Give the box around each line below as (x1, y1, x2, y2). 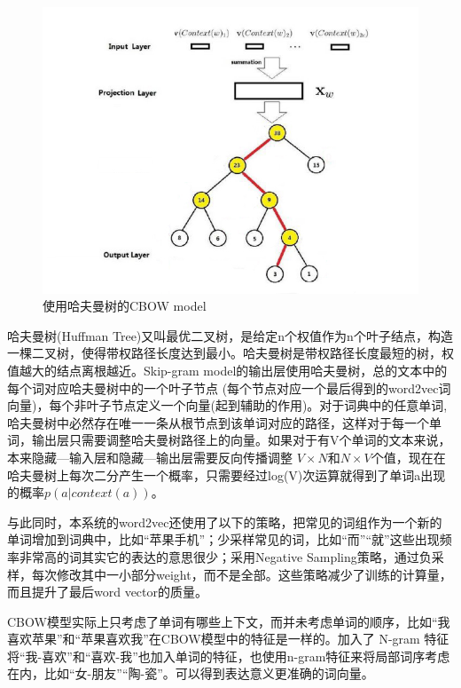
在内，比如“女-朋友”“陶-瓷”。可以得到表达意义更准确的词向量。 (7, 664, 374, 683)
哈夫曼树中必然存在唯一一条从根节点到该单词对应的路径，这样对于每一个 (7, 413, 429, 431)
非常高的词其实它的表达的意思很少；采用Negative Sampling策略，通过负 (19, 547, 432, 565)
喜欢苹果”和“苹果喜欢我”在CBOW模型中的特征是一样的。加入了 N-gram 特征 (7, 629, 449, 648)
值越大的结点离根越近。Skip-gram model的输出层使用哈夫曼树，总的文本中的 (7, 360, 448, 379)
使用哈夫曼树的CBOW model (43, 297, 207, 315)
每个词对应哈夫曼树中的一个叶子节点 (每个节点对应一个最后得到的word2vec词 (7, 378, 451, 397)
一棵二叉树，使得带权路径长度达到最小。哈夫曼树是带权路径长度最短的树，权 (7, 344, 454, 362)
